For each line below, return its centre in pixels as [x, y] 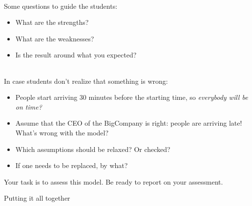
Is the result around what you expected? [76, 55]
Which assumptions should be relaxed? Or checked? [93, 149]
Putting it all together [37, 198]
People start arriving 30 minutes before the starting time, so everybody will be [132, 97]
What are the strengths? [52, 22]
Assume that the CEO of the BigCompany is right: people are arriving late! [129, 123]
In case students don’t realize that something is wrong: [86, 81]
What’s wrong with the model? [62, 132]
